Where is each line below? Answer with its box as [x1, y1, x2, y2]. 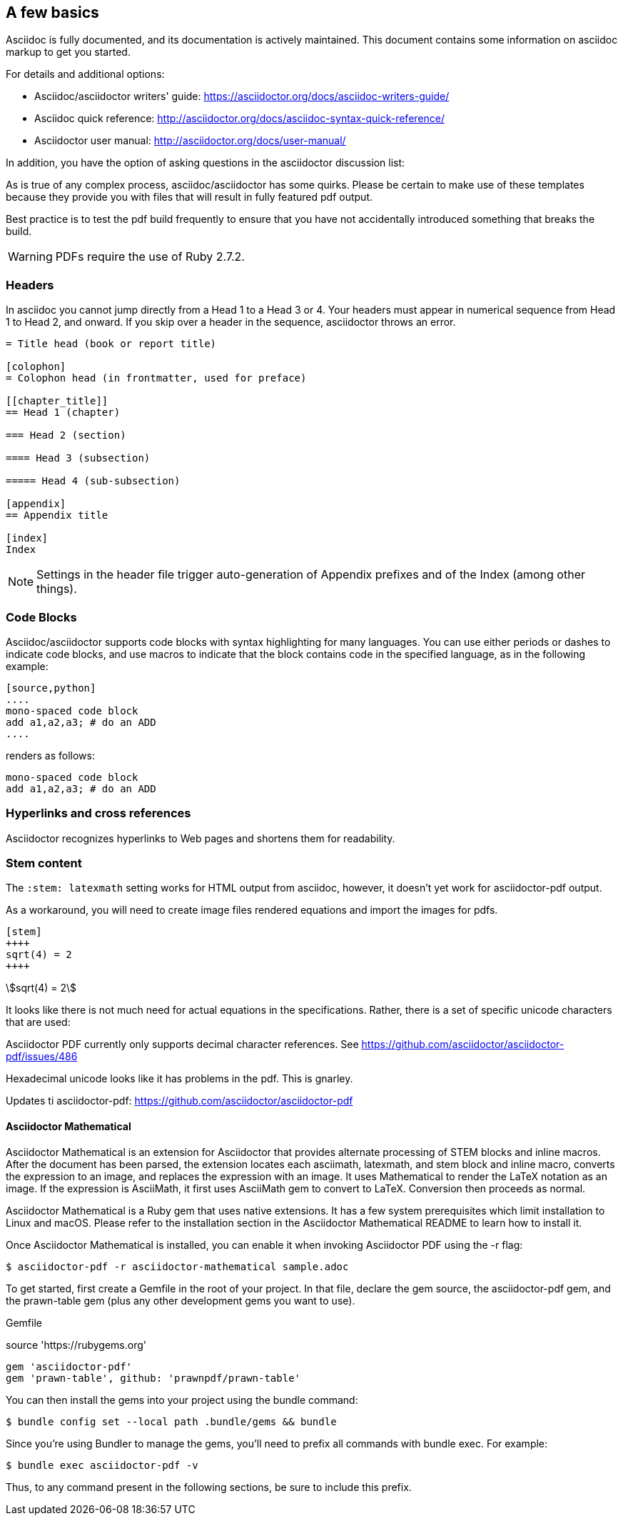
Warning [8, 249, 53, 264]
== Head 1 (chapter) [6, 407, 121, 419]
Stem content [6, 856, 82, 871]
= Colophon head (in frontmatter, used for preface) [6, 372, 307, 384]
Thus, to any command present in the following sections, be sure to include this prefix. [6, 1480, 412, 1493]
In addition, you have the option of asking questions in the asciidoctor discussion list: [6, 156, 405, 169]
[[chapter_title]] [6, 395, 108, 407]
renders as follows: [6, 749, 95, 762]
